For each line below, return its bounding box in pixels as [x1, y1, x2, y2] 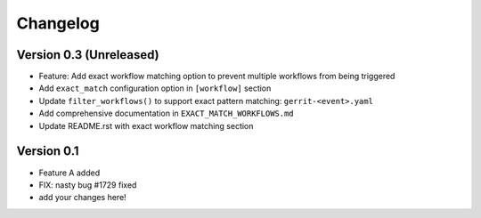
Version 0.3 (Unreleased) [16, 47, 159, 62]
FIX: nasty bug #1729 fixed [38, 179, 137, 190]
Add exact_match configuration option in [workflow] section [38, 83, 272, 93]
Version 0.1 [16, 143, 79, 159]
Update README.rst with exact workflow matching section [38, 120, 254, 131]
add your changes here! [38, 192, 126, 203]
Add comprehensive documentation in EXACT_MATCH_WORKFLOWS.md [38, 108, 294, 119]
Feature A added [38, 167, 101, 178]
